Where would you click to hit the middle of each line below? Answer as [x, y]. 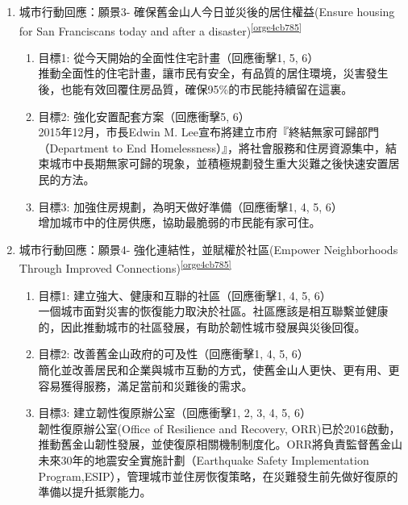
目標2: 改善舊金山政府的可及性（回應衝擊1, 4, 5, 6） [173, 354]
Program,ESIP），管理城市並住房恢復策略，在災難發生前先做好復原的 [218, 476]
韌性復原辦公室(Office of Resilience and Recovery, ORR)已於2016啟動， [219, 428]
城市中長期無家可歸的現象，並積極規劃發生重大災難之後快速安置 [219, 163]
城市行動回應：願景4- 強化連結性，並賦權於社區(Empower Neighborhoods [208, 249]
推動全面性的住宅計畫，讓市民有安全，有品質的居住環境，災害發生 [213, 73]
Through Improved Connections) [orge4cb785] [125, 267]
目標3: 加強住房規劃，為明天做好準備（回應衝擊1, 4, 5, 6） [190, 206]
